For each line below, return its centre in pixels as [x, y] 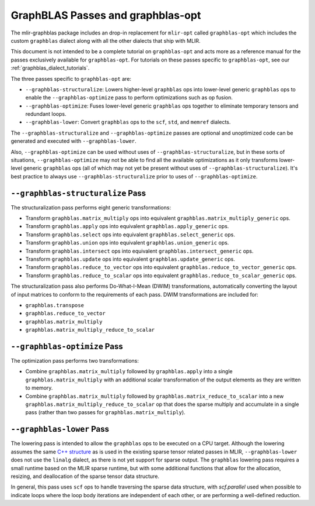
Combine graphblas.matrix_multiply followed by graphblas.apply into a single [129, 371]
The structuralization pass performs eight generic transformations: [91, 207]
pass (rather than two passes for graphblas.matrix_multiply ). [106, 412]
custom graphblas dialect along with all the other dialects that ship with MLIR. [106, 40]
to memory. [39, 388]
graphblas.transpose [55, 305]
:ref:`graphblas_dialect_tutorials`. [50, 68]
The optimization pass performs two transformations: [75, 361]
